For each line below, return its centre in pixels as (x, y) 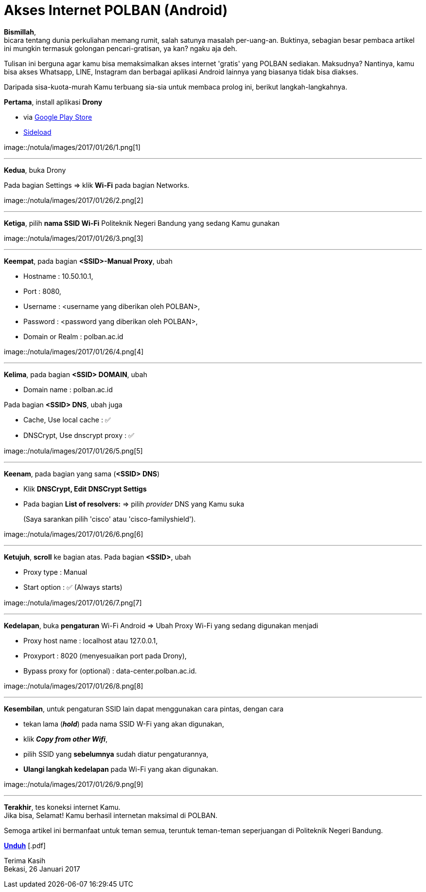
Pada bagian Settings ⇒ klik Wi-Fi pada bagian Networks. (97, 185)
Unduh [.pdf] (25, 845)
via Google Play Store (58, 117)
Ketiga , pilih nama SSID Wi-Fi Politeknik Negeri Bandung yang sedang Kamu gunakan (142, 223)
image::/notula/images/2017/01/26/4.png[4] (74, 351)
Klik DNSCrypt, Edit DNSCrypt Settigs (85, 489)
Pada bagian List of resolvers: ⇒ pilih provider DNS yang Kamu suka (134, 504)
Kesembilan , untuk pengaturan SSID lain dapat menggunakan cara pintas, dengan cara (144, 709)
